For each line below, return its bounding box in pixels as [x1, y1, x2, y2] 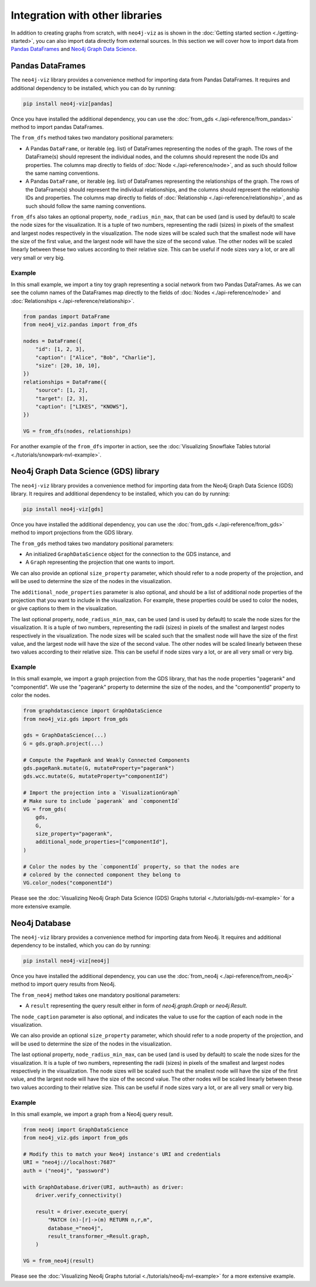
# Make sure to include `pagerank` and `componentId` [23, 798, 181, 804]
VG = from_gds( [23, 806, 67, 812]
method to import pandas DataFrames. [11, 123, 104, 130]
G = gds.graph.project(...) [23, 740, 104, 747]
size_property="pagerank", [35, 830, 114, 837]
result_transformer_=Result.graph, [47, 1232, 150, 1240]
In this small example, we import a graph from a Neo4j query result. [11, 1111, 174, 1118]
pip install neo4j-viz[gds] [23, 506, 104, 512]
